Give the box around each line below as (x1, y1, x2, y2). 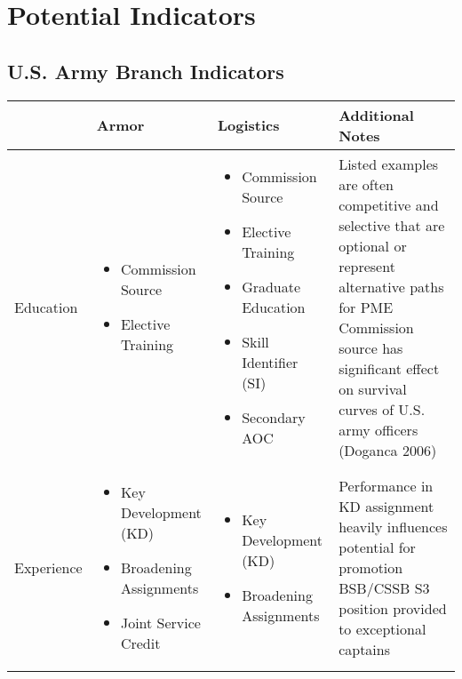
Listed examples (339, 153, 439, 174)
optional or (339, 235, 407, 256)
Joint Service (120, 611, 201, 633)
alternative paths (339, 276, 444, 297)
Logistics (217, 115, 280, 136)
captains (339, 638, 391, 659)
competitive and (339, 194, 439, 215)
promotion (339, 556, 403, 578)
